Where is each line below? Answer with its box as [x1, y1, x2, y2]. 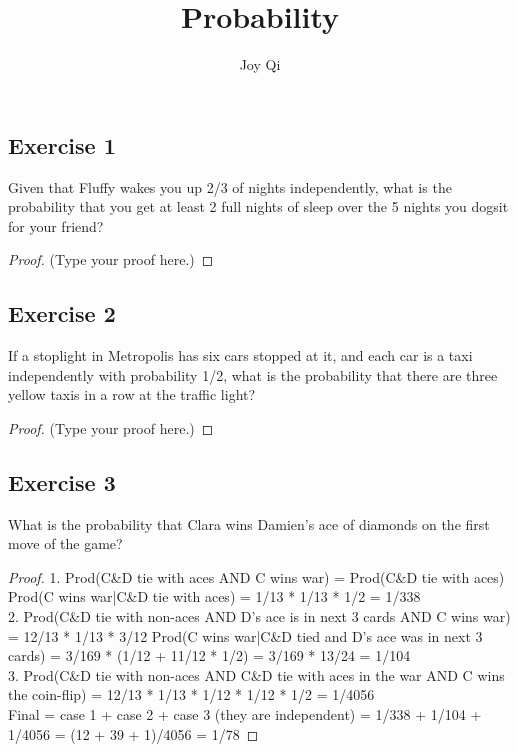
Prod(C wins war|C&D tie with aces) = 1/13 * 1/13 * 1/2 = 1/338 [8, 586, 421, 607]
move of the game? [8, 533, 123, 554]
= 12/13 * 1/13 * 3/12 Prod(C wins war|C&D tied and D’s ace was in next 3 [8, 625, 483, 646]
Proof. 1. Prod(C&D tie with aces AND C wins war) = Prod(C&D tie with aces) [8, 566, 505, 587]
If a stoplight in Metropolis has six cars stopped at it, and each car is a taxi [8, 345, 473, 366]
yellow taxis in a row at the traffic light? [8, 384, 256, 405]
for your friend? [8, 215, 104, 236]
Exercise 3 [8, 466, 116, 497]
